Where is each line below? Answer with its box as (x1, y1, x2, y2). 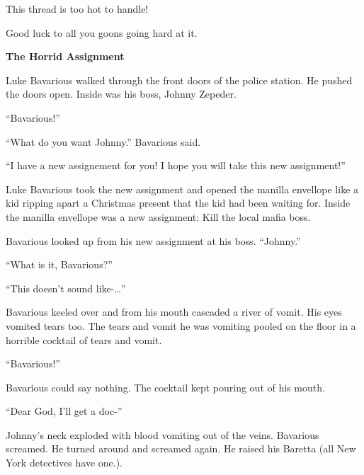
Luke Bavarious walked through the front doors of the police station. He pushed (6, 72, 353, 87)
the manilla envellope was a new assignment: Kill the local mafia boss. (6, 209, 311, 224)
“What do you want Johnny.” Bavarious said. (6, 134, 201, 149)
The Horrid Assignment (6, 49, 125, 64)
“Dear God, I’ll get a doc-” (6, 404, 123, 418)
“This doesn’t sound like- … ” (6, 280, 126, 295)
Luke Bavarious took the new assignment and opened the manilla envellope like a (6, 181, 359, 196)
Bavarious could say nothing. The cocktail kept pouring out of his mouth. (6, 379, 325, 394)
